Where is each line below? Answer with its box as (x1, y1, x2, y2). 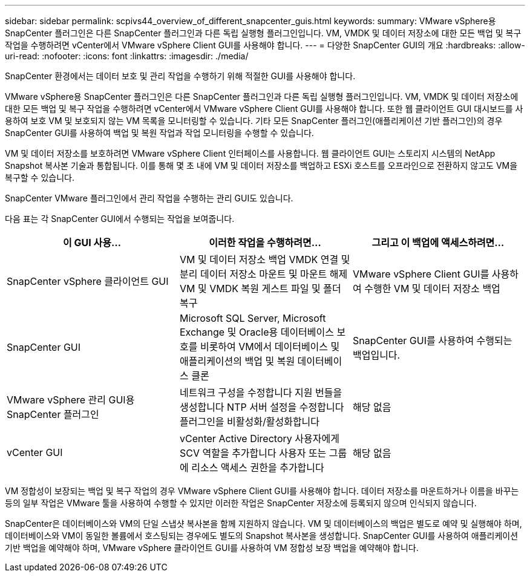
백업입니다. (352, 349, 401, 361)
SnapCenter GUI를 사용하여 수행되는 (352, 334, 512, 347)
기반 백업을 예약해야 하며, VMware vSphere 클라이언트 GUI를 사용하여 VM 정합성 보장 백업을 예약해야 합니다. (5, 543, 419, 553)
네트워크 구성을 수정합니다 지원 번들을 (179, 386, 342, 399)
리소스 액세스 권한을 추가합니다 (191, 461, 324, 474)
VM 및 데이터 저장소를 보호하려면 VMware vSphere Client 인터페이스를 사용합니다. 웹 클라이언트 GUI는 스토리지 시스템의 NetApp (5, 148, 496, 158)
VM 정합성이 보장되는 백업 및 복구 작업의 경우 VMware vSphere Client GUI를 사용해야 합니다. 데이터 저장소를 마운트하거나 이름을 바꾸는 (5, 486, 519, 496)
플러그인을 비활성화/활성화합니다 (179, 416, 320, 428)
